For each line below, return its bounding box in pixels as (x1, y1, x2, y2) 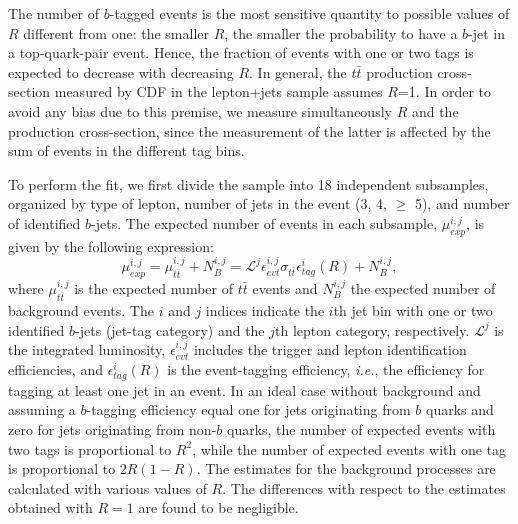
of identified (8, 212, 81, 233)
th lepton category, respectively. (275, 319, 470, 340)
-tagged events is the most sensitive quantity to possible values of (109, 3, 510, 23)
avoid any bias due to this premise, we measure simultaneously (8, 100, 392, 121)
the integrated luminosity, (8, 339, 166, 360)
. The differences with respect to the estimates (222, 477, 506, 498)
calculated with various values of (8, 477, 207, 498)
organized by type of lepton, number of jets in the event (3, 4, (8, 193, 387, 214)
